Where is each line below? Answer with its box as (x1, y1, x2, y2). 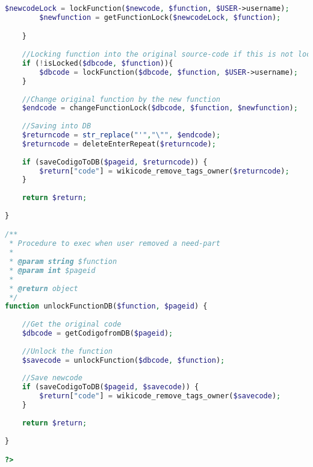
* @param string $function (9, 257, 117, 266)
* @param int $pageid (9, 266, 96, 275)
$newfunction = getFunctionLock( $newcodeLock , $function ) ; (39, 13, 281, 22)
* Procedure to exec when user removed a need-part (9, 239, 220, 248)
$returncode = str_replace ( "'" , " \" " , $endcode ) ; (22, 131, 221, 140)
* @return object (9, 284, 78, 293)
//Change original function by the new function (22, 95, 220, 104)
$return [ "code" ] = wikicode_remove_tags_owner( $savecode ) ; (39, 392, 281, 401)
